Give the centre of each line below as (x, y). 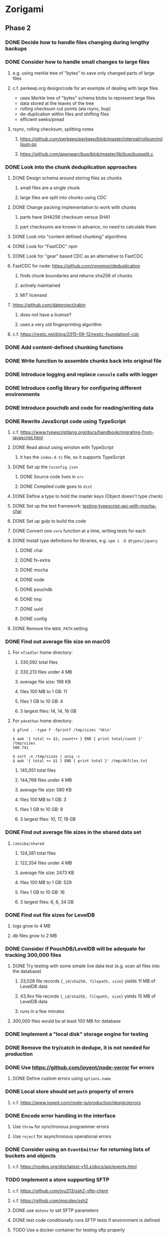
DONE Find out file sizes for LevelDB (50, 915)
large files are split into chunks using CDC (63, 198)
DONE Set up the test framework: (47, 506)
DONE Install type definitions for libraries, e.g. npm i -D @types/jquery (85, 541)
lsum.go (28, 144)
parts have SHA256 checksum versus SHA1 (65, 217)
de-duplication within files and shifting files (64, 114)
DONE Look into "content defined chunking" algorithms (69, 237)
